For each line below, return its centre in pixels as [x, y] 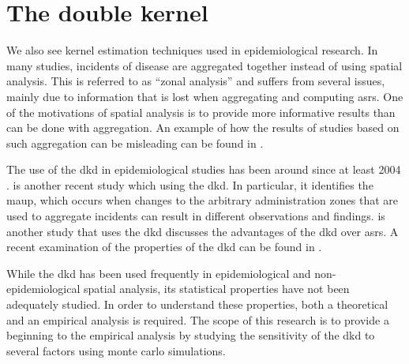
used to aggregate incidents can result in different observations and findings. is [196, 216]
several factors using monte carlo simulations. [116, 350]
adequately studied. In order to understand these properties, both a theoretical [197, 304]
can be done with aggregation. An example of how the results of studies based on [203, 128]
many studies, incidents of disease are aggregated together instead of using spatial [204, 65]
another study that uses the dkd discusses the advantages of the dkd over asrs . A [203, 231]
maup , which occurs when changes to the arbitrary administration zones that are [202, 200]
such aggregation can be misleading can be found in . [135, 143]
